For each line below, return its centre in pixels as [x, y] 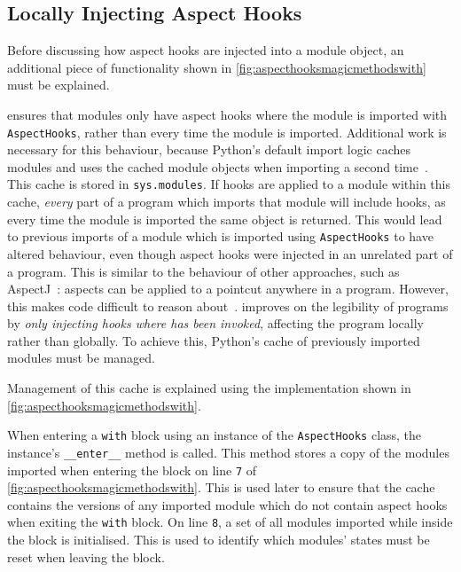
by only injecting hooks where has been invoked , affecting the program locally [215, 323]
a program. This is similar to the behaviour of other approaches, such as [203, 271]
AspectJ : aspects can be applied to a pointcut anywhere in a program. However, [228, 289]
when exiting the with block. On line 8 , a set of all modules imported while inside [230, 522]
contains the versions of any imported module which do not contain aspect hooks [227, 504]
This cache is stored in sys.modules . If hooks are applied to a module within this [229, 184]
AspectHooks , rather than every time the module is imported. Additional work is [227, 132]
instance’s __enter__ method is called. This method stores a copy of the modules [228, 452]
